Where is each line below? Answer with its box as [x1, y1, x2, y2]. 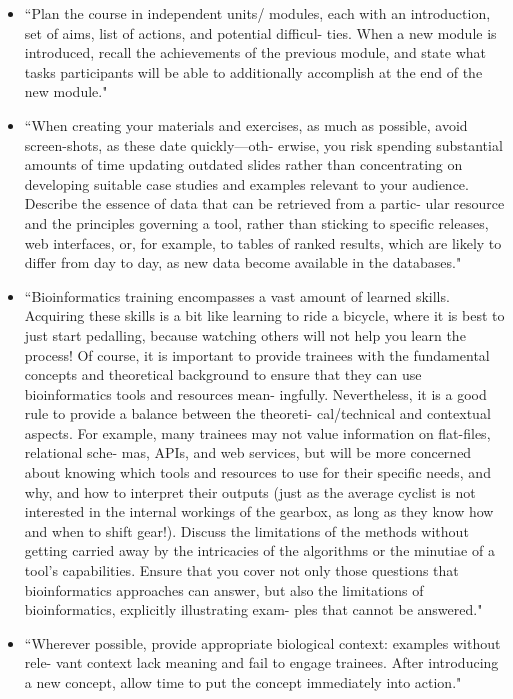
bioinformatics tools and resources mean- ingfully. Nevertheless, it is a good [24, 383, 487, 404]
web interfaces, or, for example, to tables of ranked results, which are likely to [24, 232, 502, 253]
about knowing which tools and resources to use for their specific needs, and [24, 462, 491, 483]
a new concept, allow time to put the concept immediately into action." [24, 672, 462, 692]
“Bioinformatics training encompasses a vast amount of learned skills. [24, 285, 450, 306]
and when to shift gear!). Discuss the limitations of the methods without [24, 520, 469, 541]
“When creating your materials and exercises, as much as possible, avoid [24, 114, 468, 135]
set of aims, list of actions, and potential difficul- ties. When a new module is [24, 22, 497, 43]
